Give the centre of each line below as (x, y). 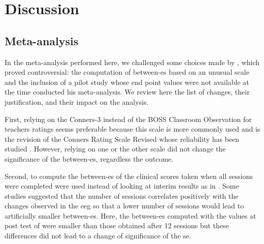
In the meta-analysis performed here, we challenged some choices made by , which (132, 62)
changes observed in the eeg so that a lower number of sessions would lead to (124, 206)
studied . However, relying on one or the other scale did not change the (115, 149)
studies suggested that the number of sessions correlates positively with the (122, 195)
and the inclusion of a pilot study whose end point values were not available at (127, 82)
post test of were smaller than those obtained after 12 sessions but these (117, 225)
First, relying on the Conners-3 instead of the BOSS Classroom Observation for (128, 119)
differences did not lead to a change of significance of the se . (98, 236)
